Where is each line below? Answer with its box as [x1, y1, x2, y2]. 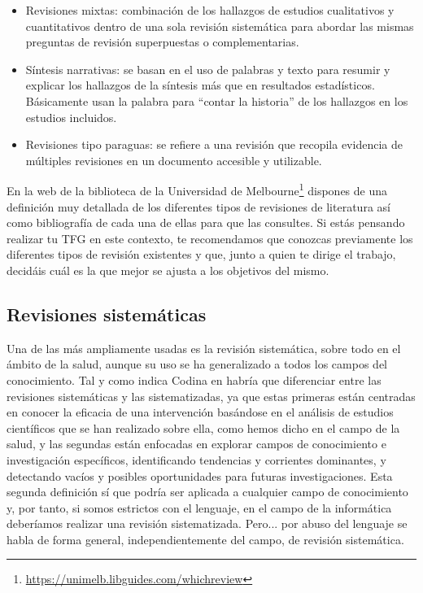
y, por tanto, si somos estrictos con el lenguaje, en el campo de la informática [7, 499, 392, 516]
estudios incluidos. [25, 108, 117, 125]
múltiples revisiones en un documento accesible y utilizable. [25, 151, 322, 168]
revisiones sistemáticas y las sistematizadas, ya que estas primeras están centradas [7, 387, 416, 404]
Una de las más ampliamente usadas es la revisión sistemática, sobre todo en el [7, 339, 401, 356]
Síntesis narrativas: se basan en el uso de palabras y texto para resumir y [25, 60, 390, 77]
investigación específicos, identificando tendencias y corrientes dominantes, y [7, 451, 386, 468]
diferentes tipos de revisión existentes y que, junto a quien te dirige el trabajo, [7, 246, 396, 263]
